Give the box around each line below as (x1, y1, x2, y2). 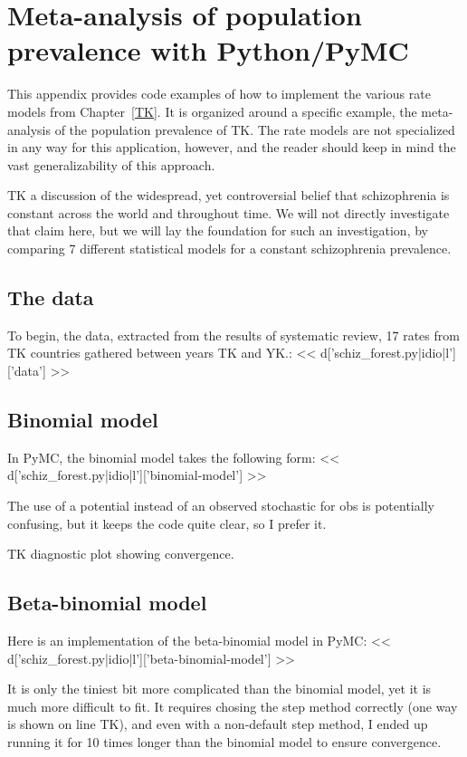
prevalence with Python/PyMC (7, 32, 409, 69)
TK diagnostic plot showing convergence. (7, 544, 234, 563)
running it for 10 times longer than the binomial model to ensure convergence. (7, 732, 442, 751)
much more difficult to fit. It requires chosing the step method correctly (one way (7, 696, 458, 715)
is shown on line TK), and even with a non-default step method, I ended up (7, 714, 428, 733)
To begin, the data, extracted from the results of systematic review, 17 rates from (7, 325, 460, 344)
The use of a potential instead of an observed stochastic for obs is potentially (7, 496, 434, 515)
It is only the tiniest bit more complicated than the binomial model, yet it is (7, 679, 432, 698)
